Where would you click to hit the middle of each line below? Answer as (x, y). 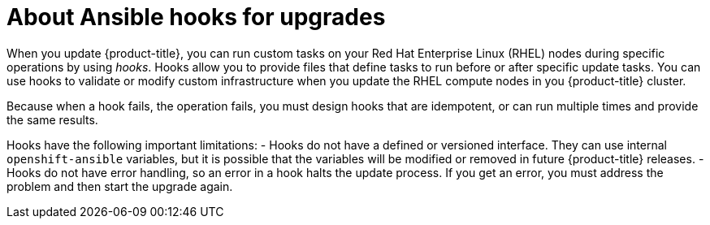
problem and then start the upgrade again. (120, 186)
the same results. (52, 119)
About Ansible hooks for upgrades (196, 17)
